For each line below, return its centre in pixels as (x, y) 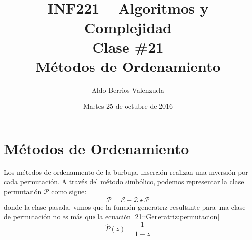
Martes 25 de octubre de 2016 (128, 106)
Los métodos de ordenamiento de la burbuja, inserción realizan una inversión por (126, 172)
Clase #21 (128, 47)
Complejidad (128, 27)
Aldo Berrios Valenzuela (128, 89)
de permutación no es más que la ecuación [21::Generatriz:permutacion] (112, 217)
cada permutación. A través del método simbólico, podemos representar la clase (124, 182)
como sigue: (69, 191)
